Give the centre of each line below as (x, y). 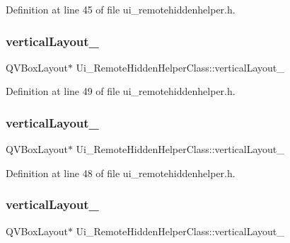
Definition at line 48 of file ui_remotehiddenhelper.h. (121, 173)
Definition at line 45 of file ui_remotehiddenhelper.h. (121, 9)
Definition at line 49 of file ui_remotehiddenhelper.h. (121, 91)
